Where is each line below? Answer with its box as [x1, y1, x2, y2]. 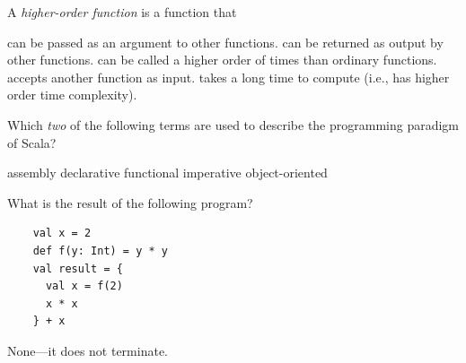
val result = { [32, 262, 123, 275]
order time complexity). [7, 85, 137, 104]
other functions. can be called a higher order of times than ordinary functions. [7, 50, 437, 69]
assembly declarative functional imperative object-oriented [7, 163, 328, 182]
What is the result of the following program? [7, 193, 253, 212]
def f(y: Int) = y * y [32, 244, 168, 257]
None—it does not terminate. [7, 341, 169, 359]
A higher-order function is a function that [7, 3, 237, 21]
